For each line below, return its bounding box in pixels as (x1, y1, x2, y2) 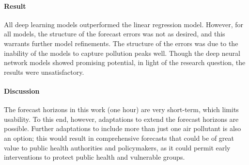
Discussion (4, 85, 40, 96)
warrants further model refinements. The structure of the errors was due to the (4, 38, 238, 48)
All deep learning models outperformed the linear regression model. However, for (4, 19, 244, 29)
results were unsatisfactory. (4, 66, 84, 77)
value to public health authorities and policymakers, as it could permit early (4, 142, 231, 152)
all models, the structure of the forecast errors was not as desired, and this (4, 29, 225, 39)
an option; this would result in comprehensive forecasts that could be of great (4, 132, 234, 143)
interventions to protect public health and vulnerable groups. (4, 152, 185, 162)
